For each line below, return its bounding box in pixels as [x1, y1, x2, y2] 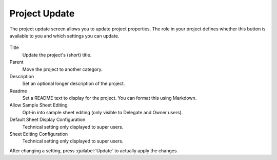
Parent [9, 59, 24, 65]
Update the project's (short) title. [22, 51, 92, 58]
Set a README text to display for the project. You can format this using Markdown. [22, 95, 197, 101]
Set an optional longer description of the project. [22, 80, 125, 87]
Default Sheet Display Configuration [9, 116, 86, 123]
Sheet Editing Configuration [9, 131, 68, 137]
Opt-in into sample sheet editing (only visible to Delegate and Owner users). [22, 109, 183, 115]
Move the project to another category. [22, 66, 103, 72]
